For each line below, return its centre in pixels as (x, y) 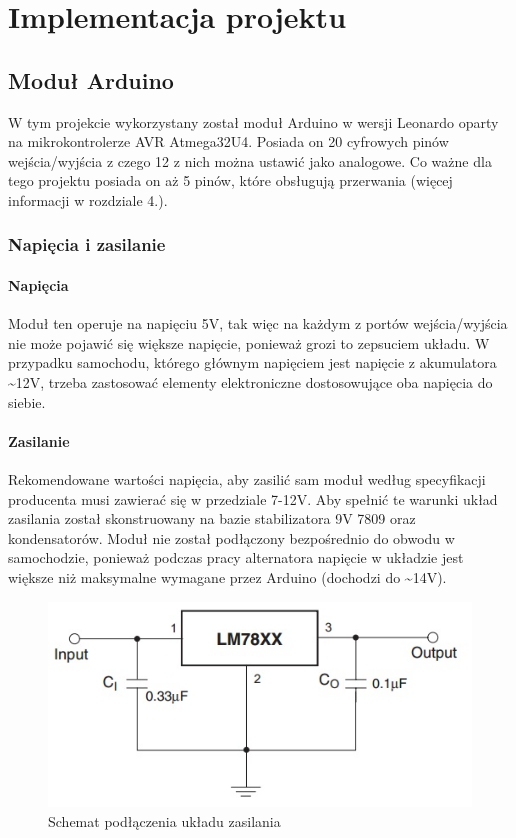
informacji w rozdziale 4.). (88, 199)
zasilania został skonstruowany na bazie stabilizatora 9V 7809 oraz (212, 518)
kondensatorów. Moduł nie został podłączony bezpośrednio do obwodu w (231, 537)
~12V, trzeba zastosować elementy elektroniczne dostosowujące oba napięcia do (250, 381)
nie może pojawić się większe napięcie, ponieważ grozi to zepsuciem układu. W (249, 342)
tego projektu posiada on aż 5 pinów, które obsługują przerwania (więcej (230, 180)
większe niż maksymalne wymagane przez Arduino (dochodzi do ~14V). (227, 576)
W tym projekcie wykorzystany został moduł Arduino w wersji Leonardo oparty (253, 121)
